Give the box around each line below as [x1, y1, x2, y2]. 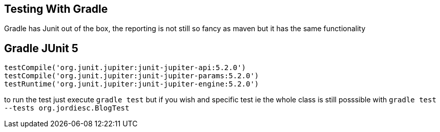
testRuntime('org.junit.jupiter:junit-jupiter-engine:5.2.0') [4, 80, 259, 89]
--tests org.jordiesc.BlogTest [4, 104, 130, 113]
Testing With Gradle [4, 3, 108, 15]
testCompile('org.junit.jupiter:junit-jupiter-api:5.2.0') [4, 63, 246, 72]
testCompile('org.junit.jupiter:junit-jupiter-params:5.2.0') [4, 72, 259, 80]
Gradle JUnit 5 [4, 41, 78, 55]
